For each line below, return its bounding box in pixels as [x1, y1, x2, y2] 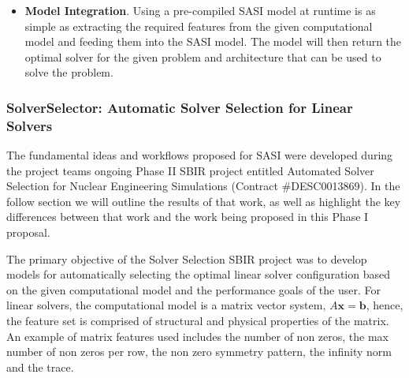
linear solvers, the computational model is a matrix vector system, [6, 297, 326, 313]
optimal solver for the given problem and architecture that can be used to [24, 48, 381, 65]
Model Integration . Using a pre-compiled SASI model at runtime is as [24, 2, 376, 18]
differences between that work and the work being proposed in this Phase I [6, 208, 369, 225]
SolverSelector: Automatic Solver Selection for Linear [6, 97, 353, 117]
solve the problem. [24, 64, 113, 80]
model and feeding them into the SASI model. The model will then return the [24, 33, 402, 50]
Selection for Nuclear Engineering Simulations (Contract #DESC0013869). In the [6, 178, 400, 194]
